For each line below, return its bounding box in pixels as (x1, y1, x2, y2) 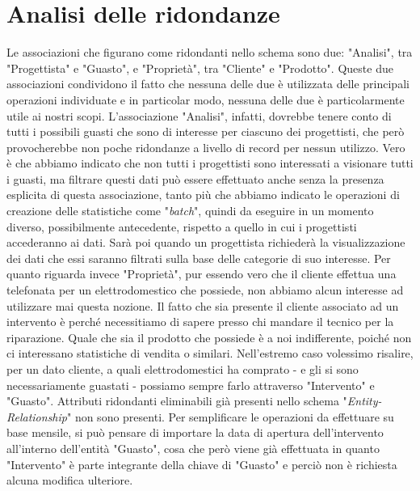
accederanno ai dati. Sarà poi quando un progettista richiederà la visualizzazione (6, 234, 405, 251)
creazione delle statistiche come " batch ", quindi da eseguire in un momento (6, 202, 374, 219)
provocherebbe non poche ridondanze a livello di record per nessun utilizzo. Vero (6, 138, 405, 155)
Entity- (346, 392, 382, 409)
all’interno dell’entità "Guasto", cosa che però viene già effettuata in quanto (6, 439, 380, 456)
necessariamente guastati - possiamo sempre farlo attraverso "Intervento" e (6, 376, 375, 393)
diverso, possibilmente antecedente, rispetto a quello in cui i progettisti (6, 218, 357, 235)
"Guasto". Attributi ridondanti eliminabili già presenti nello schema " (6, 392, 347, 409)
